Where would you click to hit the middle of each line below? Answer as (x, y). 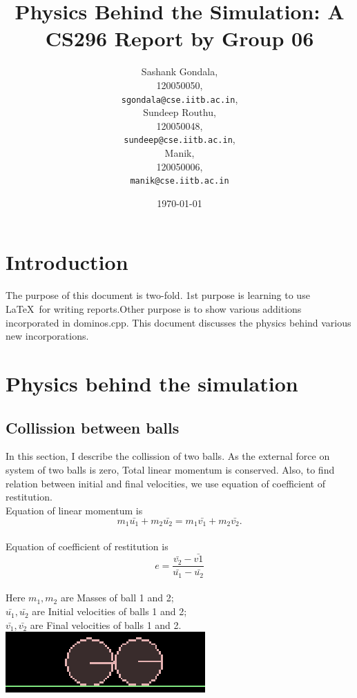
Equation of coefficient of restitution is (87, 546)
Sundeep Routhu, (180, 112)
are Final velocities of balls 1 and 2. (106, 624)
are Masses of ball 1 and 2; (117, 598)
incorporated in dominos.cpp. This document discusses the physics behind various (178, 322)
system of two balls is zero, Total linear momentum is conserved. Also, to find (170, 469)
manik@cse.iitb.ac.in (180, 181)
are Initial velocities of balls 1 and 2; (109, 611)
